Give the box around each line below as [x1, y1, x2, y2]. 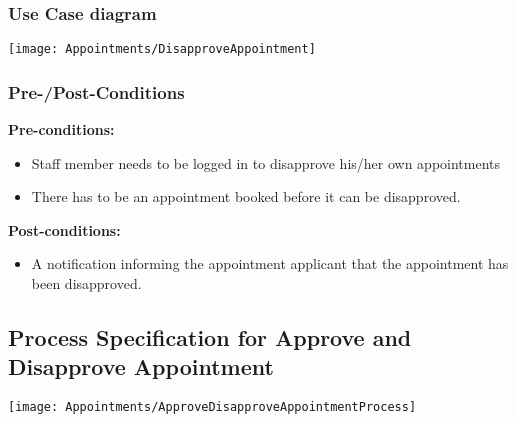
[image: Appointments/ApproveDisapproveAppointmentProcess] [8, 400, 417, 415]
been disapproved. [31, 273, 142, 294]
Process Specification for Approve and [8, 322, 412, 353]
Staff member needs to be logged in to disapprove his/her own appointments [31, 152, 501, 173]
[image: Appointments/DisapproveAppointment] [8, 42, 316, 57]
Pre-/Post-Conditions [8, 79, 185, 104]
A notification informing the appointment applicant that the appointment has [31, 253, 509, 274]
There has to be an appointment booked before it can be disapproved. [31, 186, 461, 207]
